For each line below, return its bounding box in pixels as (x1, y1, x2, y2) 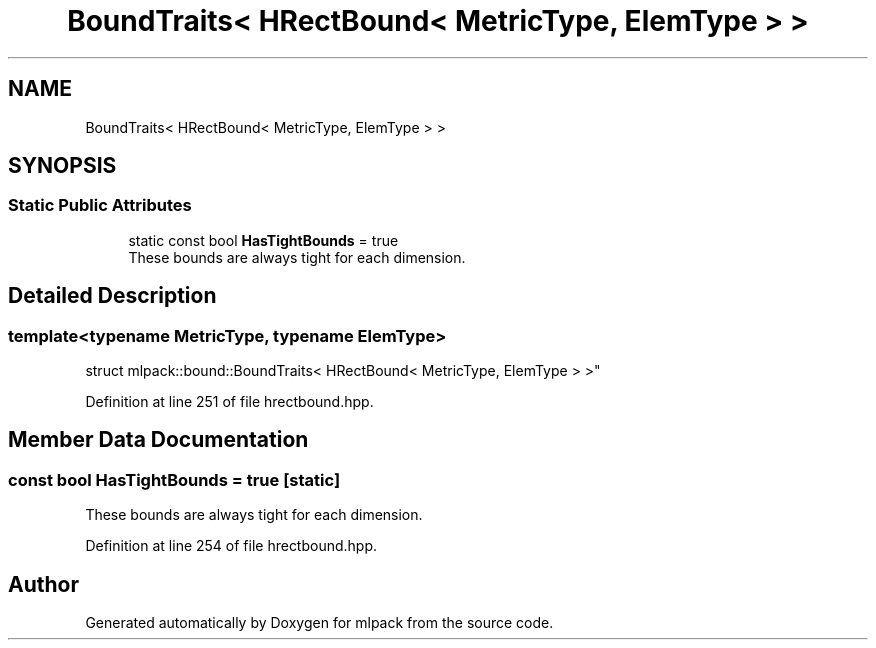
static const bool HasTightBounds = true (128, 231, 399, 249)
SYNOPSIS (8, 153, 117, 179)
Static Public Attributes (8, 195, 192, 216)
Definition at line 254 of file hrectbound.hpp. (85, 537, 378, 555)
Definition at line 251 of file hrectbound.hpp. (85, 393, 374, 411)
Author (8, 571, 79, 597)
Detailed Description (8, 283, 217, 309)
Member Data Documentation (8, 427, 309, 453)
